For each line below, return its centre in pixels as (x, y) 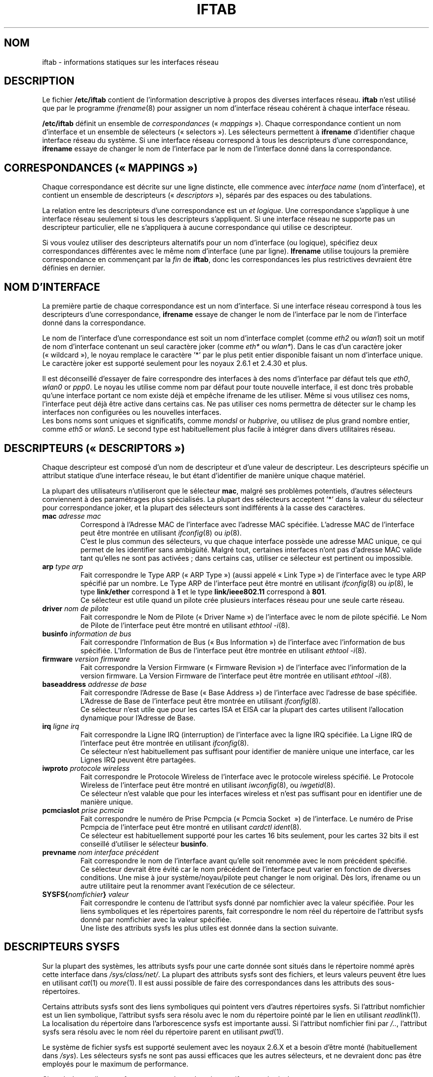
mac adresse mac (72, 516)
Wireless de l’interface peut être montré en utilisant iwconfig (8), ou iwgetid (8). (208, 785)
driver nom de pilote (75, 608)
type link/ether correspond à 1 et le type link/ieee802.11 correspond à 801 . (203, 591)
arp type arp (63, 566)
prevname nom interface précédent (101, 852)
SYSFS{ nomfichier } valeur (86, 894)
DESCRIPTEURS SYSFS (62, 947)
